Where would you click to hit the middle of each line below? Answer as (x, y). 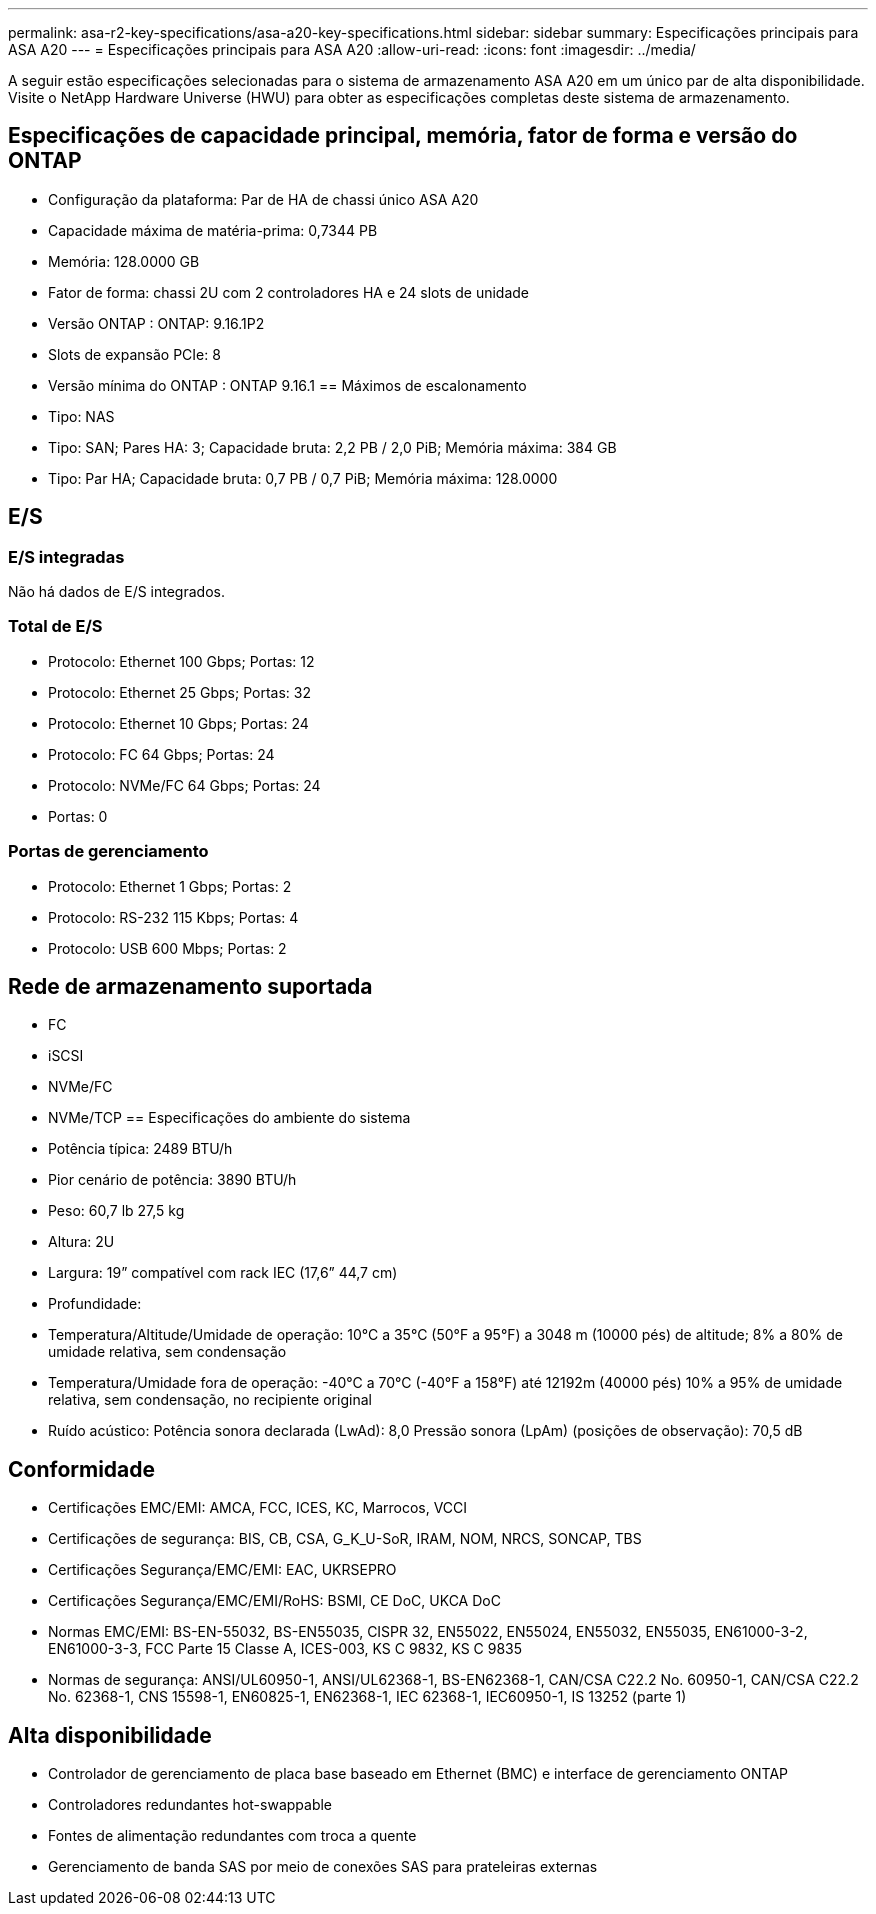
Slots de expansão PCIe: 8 (134, 354)
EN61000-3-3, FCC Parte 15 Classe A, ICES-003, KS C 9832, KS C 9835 (285, 1649)
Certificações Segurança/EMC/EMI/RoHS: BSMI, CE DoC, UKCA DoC (274, 1601)
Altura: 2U (81, 1242)
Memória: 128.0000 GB (124, 261)
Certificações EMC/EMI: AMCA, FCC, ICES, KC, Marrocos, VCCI (258, 1508)
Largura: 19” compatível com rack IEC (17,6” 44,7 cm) (223, 1273)
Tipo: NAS (81, 416)
